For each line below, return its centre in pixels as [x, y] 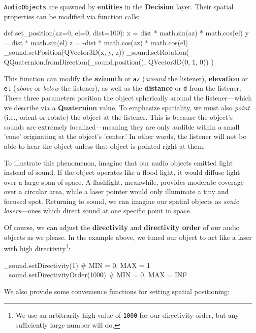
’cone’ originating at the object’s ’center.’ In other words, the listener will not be [125, 136]
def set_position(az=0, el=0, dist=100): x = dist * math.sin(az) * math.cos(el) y [127, 33]
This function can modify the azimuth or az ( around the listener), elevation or [126, 78]
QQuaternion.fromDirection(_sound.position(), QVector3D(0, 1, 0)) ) [109, 62]
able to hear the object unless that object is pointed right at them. [105, 146]
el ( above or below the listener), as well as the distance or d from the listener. [123, 88]
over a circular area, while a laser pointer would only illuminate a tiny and [116, 191]
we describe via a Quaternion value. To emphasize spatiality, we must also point [127, 107]
